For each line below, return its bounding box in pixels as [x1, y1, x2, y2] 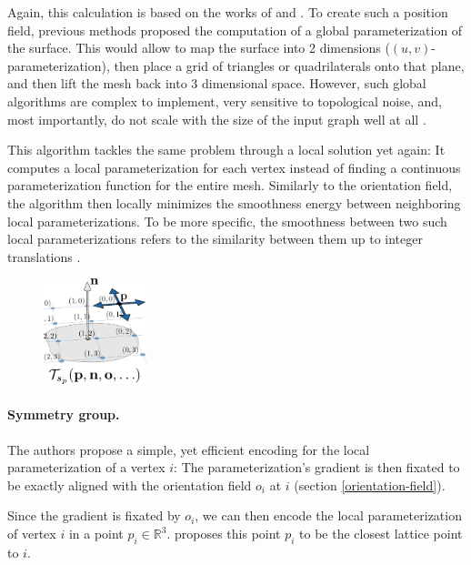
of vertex [7, 524, 56, 542]
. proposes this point [166, 524, 281, 542]
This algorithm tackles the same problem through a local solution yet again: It [7, 140, 446, 159]
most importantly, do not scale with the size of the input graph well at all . [7, 109, 426, 128]
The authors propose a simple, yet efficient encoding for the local [7, 439, 370, 459]
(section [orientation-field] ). [294, 475, 446, 494]
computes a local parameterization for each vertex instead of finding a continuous [7, 157, 461, 177]
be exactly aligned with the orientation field [7, 475, 252, 494]
